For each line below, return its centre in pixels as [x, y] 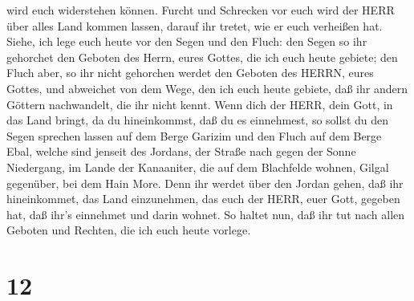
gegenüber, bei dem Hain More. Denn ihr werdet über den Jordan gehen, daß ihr [205, 183]
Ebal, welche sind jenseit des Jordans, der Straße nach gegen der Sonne [181, 151]
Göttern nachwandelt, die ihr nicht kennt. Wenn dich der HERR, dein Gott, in [200, 104]
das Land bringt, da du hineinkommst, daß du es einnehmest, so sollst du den [198, 120]
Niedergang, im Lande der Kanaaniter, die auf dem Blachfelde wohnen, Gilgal [198, 167]
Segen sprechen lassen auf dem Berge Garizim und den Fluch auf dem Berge [194, 135]
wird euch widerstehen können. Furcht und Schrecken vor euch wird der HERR [201, 10]
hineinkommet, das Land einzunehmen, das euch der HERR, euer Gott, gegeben [203, 199]
